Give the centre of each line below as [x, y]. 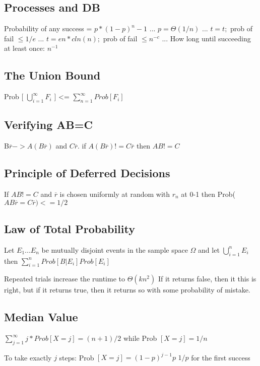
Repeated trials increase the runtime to [65, 279]
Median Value [41, 317]
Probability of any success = [48, 28]
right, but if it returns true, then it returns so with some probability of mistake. [127, 290]
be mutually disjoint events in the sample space [115, 249]
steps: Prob [77, 357]
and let [209, 249]
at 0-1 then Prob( [208, 194]
